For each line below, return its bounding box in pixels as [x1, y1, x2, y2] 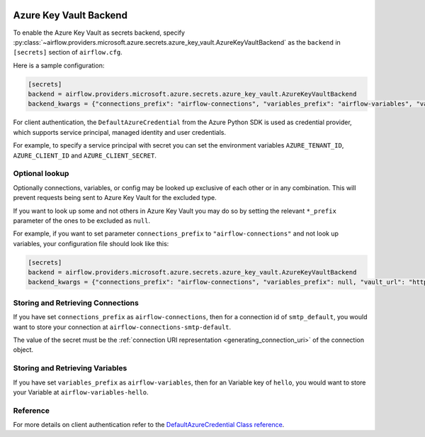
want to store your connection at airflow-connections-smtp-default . [13, 323, 232, 331]
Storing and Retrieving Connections [13, 298, 140, 308]
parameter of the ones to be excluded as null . [13, 216, 151, 225]
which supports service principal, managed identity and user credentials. [13, 128, 227, 136]
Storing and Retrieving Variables [13, 363, 127, 373]
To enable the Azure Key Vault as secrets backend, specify [13, 28, 186, 37]
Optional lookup [13, 169, 69, 179]
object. [13, 345, 34, 354]
